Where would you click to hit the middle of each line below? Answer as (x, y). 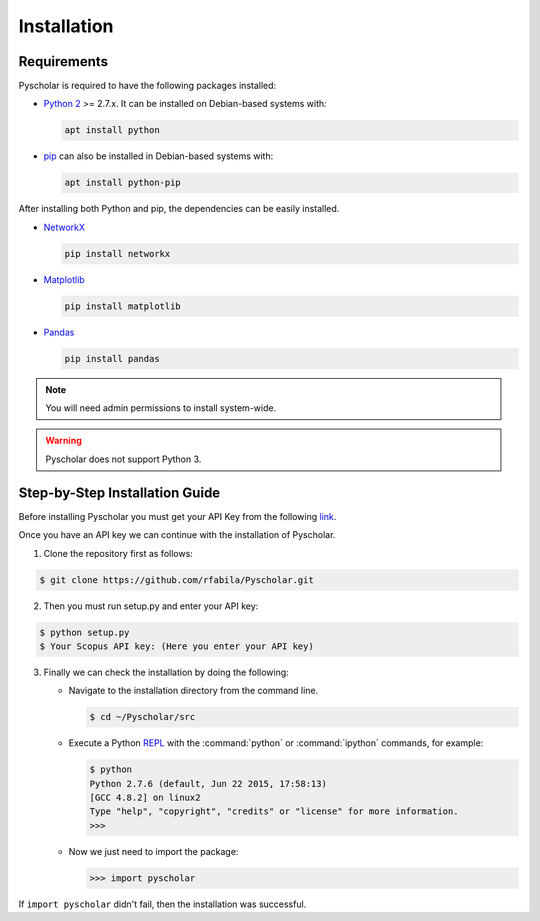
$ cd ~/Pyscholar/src (142, 717)
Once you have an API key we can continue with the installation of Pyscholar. (177, 535)
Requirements (63, 61)
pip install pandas (112, 358)
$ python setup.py (84, 632)
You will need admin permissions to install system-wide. (161, 408)
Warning (63, 441)
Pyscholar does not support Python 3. (123, 459)
